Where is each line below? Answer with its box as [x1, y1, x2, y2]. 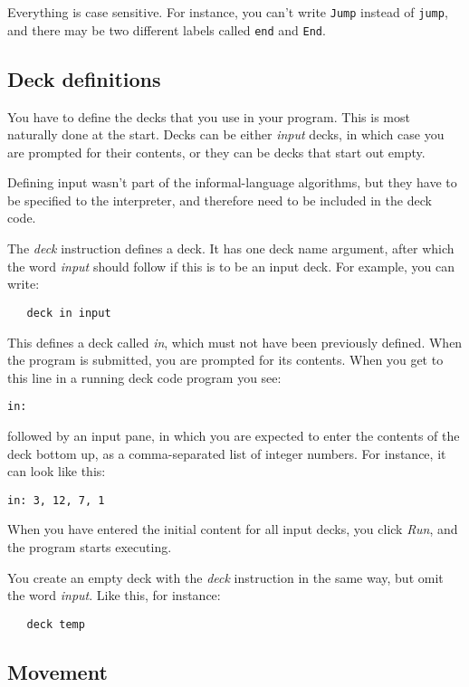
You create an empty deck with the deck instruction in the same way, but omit [7, 568, 444, 587]
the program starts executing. [7, 537, 172, 556]
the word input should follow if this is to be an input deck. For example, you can [7, 256, 455, 275]
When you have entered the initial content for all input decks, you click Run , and [7, 520, 458, 539]
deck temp [26, 617, 85, 631]
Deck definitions [7, 64, 161, 92]
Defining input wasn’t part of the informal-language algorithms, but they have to [7, 173, 457, 192]
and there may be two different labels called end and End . [7, 20, 326, 39]
